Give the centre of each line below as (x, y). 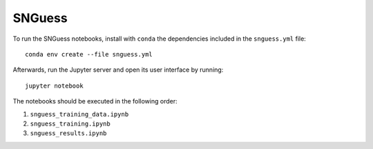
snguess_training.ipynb (70, 123)
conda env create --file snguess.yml (89, 54)
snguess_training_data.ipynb (79, 114)
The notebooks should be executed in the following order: (95, 101)
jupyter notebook (54, 86)
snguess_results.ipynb (68, 133)
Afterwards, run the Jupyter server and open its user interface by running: (118, 70)
